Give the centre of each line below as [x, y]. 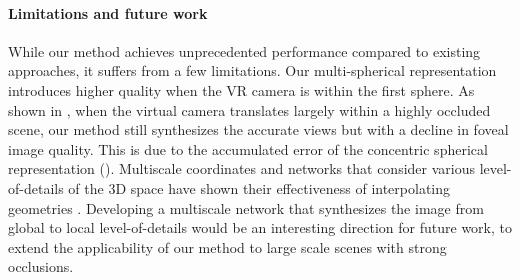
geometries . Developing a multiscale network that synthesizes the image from [246, 207]
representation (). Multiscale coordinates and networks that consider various [241, 168]
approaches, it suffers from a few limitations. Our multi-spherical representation [252, 70]
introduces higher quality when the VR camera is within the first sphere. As [241, 89]
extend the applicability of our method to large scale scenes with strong [227, 246]
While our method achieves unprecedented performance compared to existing [244, 50]
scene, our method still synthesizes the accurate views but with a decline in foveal [258, 129]
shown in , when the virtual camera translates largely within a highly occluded [249, 109]
